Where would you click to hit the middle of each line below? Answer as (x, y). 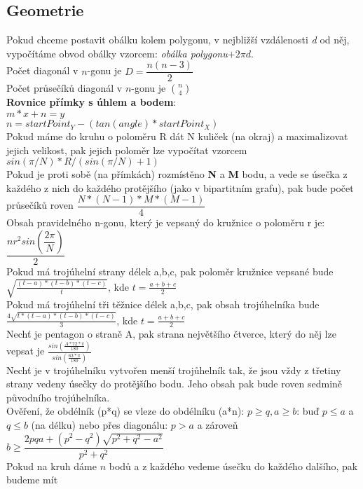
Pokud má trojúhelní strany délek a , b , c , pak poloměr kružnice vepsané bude (170, 271)
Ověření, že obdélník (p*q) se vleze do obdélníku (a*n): (125, 411)
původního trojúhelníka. (58, 397)
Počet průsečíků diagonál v (64, 88)
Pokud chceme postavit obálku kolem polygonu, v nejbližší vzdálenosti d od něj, (178, 40)
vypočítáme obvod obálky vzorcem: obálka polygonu (117, 53)
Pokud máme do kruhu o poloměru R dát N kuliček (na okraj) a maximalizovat (177, 136)
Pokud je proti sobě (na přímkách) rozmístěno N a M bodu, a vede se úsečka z (177, 174)
